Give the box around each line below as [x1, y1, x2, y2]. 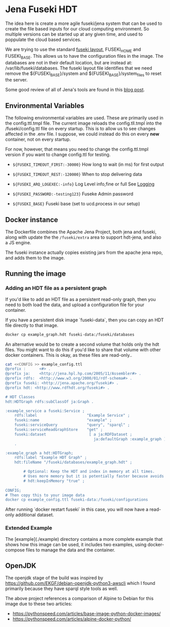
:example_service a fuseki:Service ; [5, 408, 85, 414]
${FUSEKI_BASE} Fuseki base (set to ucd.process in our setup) [12, 201, 140, 207]
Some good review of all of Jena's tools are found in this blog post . [5, 87, 145, 93]
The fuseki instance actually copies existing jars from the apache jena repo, [5, 249, 163, 255]
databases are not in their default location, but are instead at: [5, 59, 133, 65]
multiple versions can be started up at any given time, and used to [5, 31, 143, 37]
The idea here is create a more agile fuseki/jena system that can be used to [5, 20, 162, 26]
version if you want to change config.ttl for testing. [5, 152, 111, 158]
